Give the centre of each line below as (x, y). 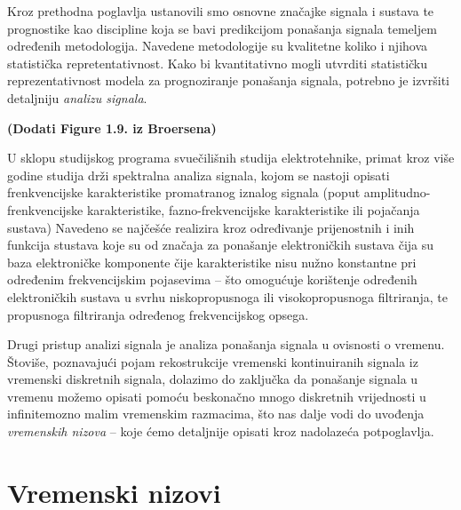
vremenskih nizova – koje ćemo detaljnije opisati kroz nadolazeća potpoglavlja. (221, 431)
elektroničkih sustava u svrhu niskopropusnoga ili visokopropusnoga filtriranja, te (227, 296)
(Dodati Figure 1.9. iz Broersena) (112, 127)
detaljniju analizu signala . (77, 97)
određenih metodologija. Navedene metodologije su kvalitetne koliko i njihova (218, 46)
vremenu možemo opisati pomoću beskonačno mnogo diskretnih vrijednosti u (217, 396)
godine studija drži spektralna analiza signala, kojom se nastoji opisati (199, 175)
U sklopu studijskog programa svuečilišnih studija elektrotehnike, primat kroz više (231, 158)
